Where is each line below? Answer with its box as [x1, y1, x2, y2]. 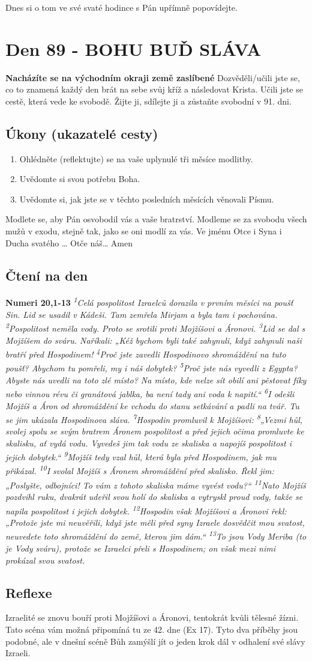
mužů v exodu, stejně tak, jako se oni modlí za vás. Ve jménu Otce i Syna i [5, 225, 282, 237]
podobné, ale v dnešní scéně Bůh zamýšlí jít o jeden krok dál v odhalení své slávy [5, 635, 305, 647]
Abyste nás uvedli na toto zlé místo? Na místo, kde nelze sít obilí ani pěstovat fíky [5, 373, 307, 386]
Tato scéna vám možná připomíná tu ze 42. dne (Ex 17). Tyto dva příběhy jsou [5, 623, 298, 635]
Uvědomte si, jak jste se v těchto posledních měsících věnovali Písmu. [19, 192, 274, 205]
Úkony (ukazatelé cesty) [5, 124, 158, 142]
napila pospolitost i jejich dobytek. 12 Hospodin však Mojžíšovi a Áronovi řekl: [5, 502, 287, 517]
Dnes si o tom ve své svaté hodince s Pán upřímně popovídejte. [5, 1, 238, 13]
